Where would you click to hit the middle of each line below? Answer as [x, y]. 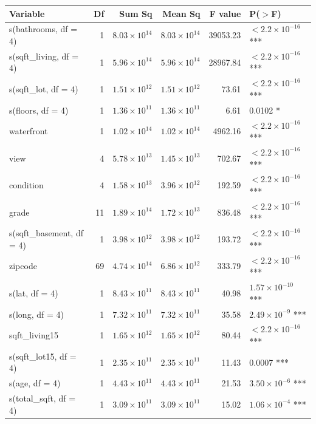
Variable [27, 13]
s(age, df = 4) [35, 383]
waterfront [29, 131]
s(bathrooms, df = [43, 29]
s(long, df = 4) [36, 314]
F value [225, 13]
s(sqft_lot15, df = [43, 356]
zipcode [23, 266]
